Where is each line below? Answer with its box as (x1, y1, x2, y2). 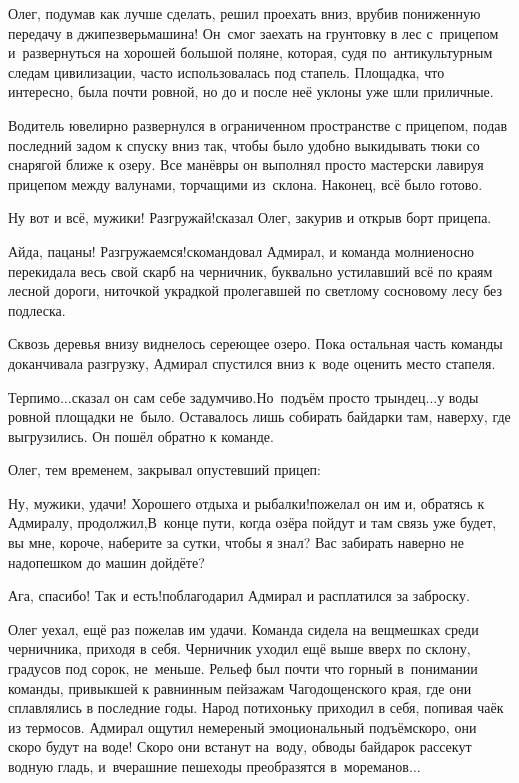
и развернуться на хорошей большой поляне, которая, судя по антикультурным (8, 42, 493, 63)
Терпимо (8, 386, 61, 407)
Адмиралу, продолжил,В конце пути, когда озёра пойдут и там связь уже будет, (8, 512, 497, 533)
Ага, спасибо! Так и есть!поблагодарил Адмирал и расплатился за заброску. (8, 585, 470, 606)
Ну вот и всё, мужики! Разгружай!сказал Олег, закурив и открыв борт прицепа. (8, 207, 492, 228)
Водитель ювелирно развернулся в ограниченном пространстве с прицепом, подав (8, 114, 508, 135)
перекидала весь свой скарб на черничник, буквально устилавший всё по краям (8, 260, 493, 281)
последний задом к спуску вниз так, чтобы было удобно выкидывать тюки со (8, 134, 480, 155)
